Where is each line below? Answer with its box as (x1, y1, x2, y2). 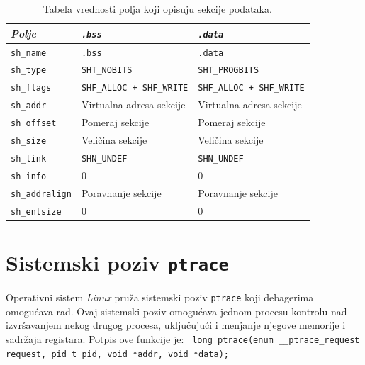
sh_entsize (11, 206, 62, 217)
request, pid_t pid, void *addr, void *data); (6, 349, 229, 359)
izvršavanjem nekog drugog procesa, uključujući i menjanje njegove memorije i (6, 318, 346, 332)
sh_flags (11, 83, 52, 94)
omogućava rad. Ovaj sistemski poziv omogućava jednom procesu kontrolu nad (6, 303, 347, 318)
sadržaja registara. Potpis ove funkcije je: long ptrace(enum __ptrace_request (6, 331, 360, 346)
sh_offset (11, 118, 57, 129)
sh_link (11, 153, 47, 164)
